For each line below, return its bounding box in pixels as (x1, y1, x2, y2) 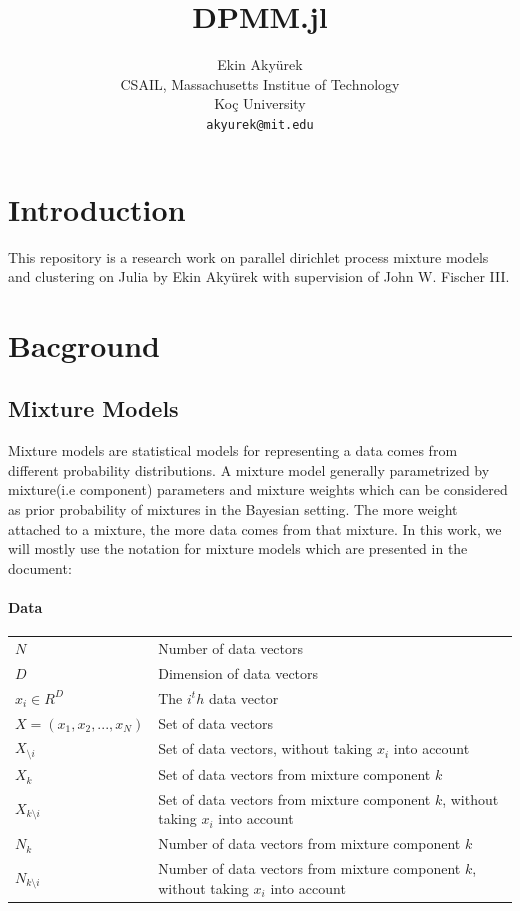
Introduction (8, 188, 186, 229)
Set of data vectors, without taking (158, 738, 373, 759)
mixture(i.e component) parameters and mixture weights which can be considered (8, 479, 508, 500)
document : (8, 557, 72, 578)
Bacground (8, 324, 161, 365)
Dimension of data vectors (158, 662, 319, 683)
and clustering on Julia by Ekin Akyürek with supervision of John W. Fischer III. (8, 266, 510, 287)
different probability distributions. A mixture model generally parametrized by (8, 459, 490, 480)
